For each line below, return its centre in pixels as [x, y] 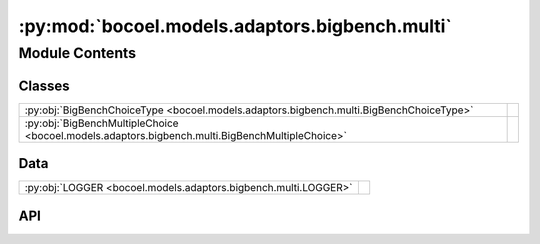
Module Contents [77, 53]
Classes [44, 85]
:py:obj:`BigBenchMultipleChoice [101, 123]
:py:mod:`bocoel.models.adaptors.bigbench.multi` [235, 26]
